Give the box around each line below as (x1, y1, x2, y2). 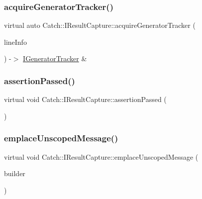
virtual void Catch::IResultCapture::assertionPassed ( (4, 94, 167, 104)
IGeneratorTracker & (23, 53, 87, 64)
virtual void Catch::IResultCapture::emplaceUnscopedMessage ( (4, 151, 199, 162)
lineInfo (4, 36, 27, 47)
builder (4, 168, 25, 179)
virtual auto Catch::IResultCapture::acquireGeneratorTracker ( (4, 20, 196, 30)
